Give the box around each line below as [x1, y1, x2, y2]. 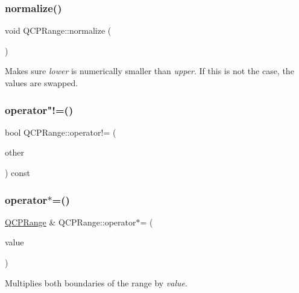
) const [5, 166, 31, 178]
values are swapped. [5, 77, 78, 89]
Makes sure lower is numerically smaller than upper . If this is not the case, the [5, 65, 294, 77]
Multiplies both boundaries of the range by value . [5, 276, 187, 289]
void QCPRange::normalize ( [5, 24, 112, 37]
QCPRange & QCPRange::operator [5, 215, 136, 228]
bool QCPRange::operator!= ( [5, 125, 116, 138]
